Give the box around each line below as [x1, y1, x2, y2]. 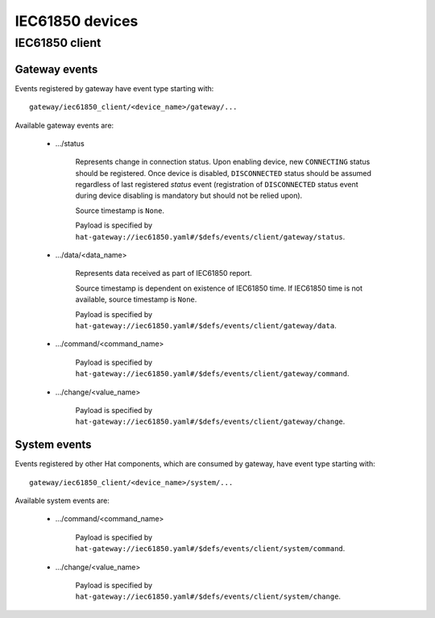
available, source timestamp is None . [75, 294, 197, 304]
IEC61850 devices [14, 12, 139, 30]
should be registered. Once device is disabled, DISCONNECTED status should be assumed [75, 168, 372, 177]
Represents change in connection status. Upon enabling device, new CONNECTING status [75, 157, 371, 167]
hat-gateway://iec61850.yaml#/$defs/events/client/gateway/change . [75, 416, 346, 427]
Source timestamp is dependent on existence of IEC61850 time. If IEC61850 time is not [75, 283, 362, 293]
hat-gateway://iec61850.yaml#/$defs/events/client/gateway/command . [75, 369, 350, 378]
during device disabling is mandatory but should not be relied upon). [75, 190, 303, 201]
